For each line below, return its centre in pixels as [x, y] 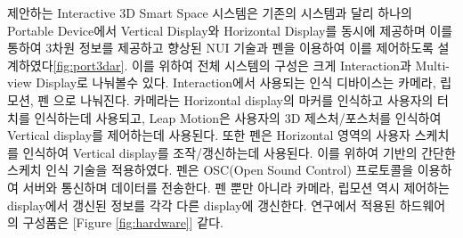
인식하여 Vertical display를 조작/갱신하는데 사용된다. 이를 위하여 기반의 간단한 [239, 152]
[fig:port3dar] [89, 65]
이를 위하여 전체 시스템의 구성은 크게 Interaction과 [271, 65]
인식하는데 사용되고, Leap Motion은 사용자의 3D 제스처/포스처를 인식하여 [238, 117]
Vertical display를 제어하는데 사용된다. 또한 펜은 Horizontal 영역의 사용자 [209, 135]
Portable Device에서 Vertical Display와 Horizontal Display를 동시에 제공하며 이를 [230, 30]
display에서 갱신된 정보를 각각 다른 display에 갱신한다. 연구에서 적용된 [202, 205]
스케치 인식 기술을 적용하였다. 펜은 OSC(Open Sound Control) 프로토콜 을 [211, 170]
